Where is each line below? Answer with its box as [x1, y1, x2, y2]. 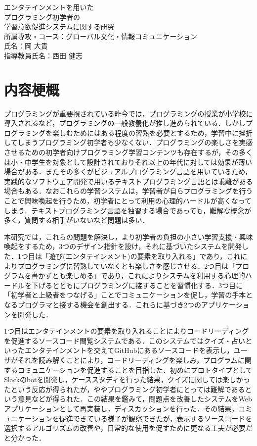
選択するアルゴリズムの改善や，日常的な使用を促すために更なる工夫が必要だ [4, 423, 253, 433]
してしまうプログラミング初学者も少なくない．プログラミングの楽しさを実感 [4, 137, 253, 148]
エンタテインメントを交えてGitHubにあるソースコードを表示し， [24, 345, 234, 355]
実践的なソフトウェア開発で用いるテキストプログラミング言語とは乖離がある [4, 176, 253, 186]
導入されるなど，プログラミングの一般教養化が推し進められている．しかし [4, 118, 246, 128]
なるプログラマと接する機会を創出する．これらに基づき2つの [4, 299, 201, 309]
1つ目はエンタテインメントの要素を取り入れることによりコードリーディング [4, 326, 249, 336]
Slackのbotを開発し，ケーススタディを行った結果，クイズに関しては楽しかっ [4, 374, 250, 385]
